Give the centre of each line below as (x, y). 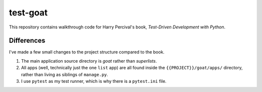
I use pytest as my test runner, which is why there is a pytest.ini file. (94, 81)
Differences (27, 41)
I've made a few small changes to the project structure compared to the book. (87, 52)
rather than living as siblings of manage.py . (65, 74)
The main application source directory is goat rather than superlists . (89, 61)
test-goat (28, 13)
